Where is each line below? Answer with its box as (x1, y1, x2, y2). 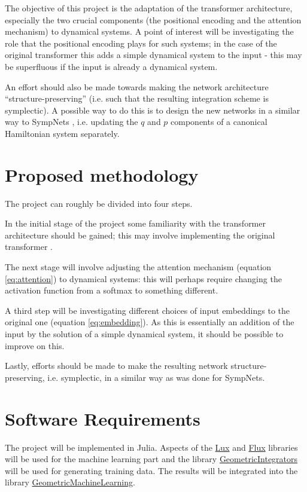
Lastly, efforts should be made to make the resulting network (5, 359, 228, 372)
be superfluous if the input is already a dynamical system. (5, 60, 218, 72)
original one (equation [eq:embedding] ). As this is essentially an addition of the (5, 316, 294, 328)
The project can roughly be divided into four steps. (5, 197, 193, 209)
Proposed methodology (5, 162, 199, 187)
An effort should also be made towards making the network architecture (5, 80, 269, 93)
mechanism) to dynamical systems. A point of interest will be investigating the (5, 25, 294, 38)
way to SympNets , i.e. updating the (5, 115, 138, 128)
